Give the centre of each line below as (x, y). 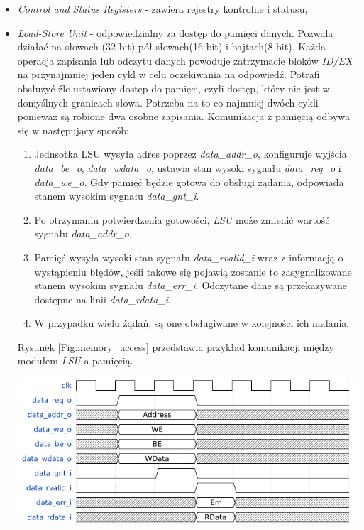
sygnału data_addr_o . (83, 233)
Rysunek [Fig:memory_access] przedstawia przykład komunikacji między (176, 346)
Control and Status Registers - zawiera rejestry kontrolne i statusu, (162, 9)
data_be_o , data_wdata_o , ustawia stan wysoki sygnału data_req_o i (188, 167)
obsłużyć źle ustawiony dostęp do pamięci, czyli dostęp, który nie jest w (173, 88)
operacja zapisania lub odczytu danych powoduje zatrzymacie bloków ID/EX (185, 60)
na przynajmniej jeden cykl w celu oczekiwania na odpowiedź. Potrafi (169, 74)
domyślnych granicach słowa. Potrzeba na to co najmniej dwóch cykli (168, 102)
